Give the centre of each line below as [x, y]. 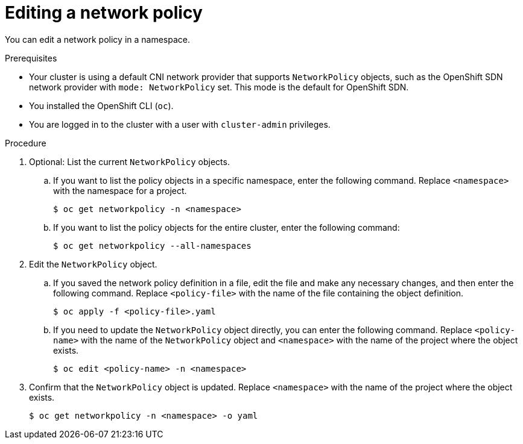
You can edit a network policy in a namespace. [98, 39]
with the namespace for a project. [120, 190]
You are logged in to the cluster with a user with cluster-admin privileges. [180, 124]
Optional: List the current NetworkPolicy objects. [129, 161]
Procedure [26, 143]
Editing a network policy [104, 13]
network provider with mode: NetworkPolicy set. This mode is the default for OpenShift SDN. [219, 87]
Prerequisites [31, 58]
